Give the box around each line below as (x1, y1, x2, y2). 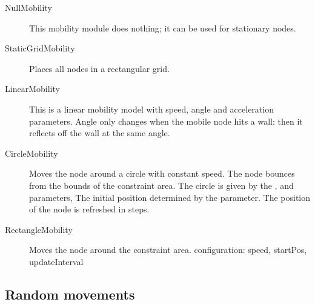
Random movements (5, 284, 135, 303)
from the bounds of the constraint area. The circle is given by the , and (29, 179, 294, 191)
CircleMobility (5, 146, 58, 159)
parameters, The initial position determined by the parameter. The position (29, 191, 311, 203)
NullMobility (5, 1, 52, 13)
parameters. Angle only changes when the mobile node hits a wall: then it (29, 114, 303, 127)
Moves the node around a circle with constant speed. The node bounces (29, 167, 295, 180)
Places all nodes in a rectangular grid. (29, 62, 170, 74)
